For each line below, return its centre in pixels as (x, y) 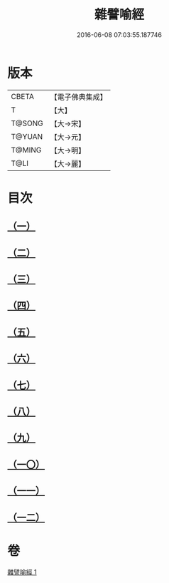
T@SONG (27, 123)
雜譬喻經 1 (22, 572)
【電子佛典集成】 (79, 97)
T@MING (26, 150)
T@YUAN (27, 136)
